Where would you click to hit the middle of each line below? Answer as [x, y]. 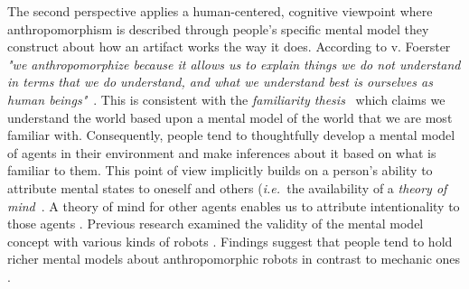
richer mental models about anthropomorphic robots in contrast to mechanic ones [234, 259]
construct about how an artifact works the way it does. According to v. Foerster [229, 47]
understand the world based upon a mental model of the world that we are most [230, 117]
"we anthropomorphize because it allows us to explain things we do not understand [234, 64]
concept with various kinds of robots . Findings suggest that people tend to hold [230, 241]
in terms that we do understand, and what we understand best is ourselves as [220, 82]
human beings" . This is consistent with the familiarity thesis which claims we [226, 99]
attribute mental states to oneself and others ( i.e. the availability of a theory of [227, 187]
